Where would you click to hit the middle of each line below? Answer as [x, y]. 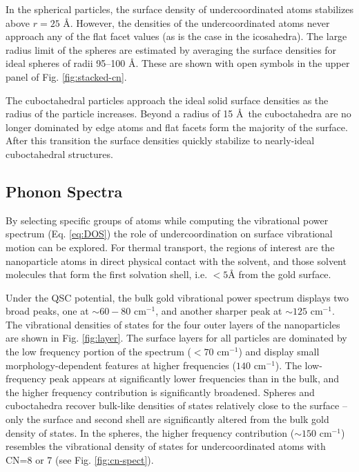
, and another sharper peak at [219, 311]
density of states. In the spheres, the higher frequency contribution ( [150, 432]
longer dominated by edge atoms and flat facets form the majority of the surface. [177, 127]
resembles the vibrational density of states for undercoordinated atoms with [166, 446]
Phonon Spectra [64, 191]
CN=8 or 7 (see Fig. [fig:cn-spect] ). [80, 459]
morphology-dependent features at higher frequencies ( [121, 365]
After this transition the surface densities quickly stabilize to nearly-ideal [160, 140]
